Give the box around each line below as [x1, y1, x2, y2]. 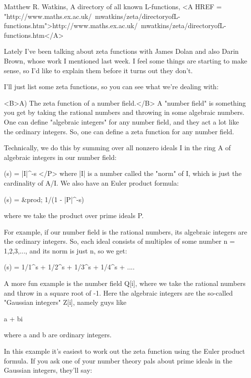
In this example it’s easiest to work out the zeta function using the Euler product [4, 346, 245, 356]
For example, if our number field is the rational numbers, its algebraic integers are [4, 226, 247, 236]
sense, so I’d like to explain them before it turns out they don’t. [4, 65, 193, 75]
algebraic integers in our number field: [4, 152, 117, 162]
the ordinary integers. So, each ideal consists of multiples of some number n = [4, 236, 235, 246]
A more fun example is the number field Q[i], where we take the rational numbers [4, 278, 246, 288]
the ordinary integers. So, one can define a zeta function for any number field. [4, 126, 234, 136]
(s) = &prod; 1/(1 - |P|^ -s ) [4, 194, 84, 204]
